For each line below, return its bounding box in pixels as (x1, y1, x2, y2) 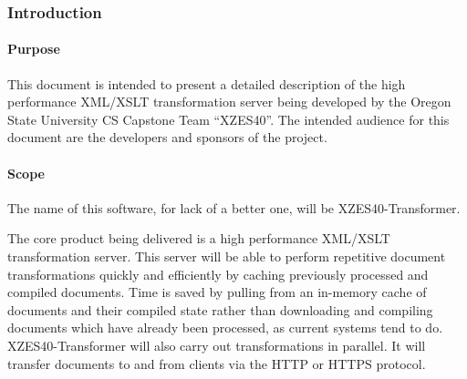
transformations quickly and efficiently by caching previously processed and (7, 264, 429, 283)
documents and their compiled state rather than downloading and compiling (7, 300, 433, 319)
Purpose (7, 39, 60, 58)
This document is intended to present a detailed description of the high (7, 74, 406, 93)
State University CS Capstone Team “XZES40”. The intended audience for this (7, 109, 450, 128)
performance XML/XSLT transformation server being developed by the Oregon (7, 92, 451, 111)
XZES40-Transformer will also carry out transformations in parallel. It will (7, 335, 426, 354)
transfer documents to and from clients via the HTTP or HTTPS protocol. (7, 353, 426, 373)
